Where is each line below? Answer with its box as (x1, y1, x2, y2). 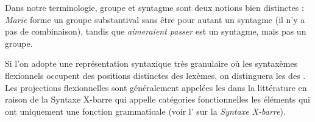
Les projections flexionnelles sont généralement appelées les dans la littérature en (5, 81, 307, 93)
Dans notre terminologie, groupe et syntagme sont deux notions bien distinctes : (5, 1, 304, 13)
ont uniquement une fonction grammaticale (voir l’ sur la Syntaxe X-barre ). (5, 104, 286, 117)
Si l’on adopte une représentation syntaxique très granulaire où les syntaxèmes (5, 57, 298, 70)
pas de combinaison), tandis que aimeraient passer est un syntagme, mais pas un (5, 25, 306, 38)
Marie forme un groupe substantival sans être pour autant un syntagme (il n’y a (5, 13, 305, 25)
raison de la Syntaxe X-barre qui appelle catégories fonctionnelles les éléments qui (5, 93, 311, 106)
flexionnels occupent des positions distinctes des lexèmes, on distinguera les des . (5, 69, 306, 81)
